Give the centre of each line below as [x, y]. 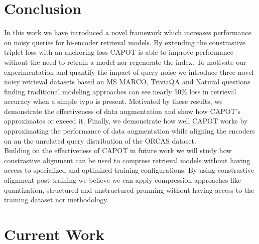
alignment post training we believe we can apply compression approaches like [123, 180]
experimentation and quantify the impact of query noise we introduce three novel [129, 72]
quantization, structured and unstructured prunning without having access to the [129, 190]
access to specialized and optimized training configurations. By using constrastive [129, 170]
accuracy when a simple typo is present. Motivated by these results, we [113, 101]
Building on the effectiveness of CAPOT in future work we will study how [118, 150]
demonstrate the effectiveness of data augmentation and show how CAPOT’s [122, 111]
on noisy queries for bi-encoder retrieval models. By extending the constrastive [125, 42]
